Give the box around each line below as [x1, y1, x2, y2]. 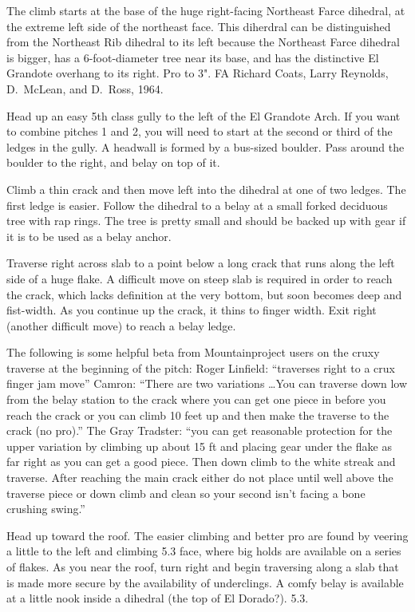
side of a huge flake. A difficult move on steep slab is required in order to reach [6, 270, 393, 286]
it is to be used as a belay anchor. [6, 227, 172, 244]
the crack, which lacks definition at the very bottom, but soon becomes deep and [6, 286, 402, 302]
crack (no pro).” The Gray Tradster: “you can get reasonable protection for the [6, 422, 393, 439]
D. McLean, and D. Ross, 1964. [6, 80, 164, 97]
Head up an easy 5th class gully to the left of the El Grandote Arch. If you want [6, 107, 401, 124]
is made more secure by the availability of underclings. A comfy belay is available [6, 574, 404, 590]
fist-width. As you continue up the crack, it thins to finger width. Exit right [6, 302, 377, 318]
